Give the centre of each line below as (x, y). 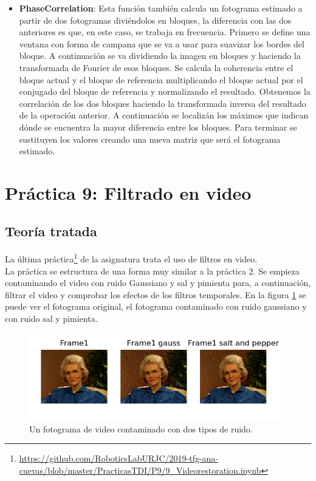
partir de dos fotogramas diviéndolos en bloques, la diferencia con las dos (155, 20)
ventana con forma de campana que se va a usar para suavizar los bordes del (162, 43)
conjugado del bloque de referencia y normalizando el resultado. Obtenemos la (165, 91)
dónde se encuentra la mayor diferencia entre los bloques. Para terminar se (158, 127)
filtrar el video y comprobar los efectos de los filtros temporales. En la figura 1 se (156, 294)
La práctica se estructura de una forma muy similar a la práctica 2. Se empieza (152, 271)
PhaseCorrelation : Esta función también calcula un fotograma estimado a (161, 8)
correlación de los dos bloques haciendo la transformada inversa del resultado (163, 103)
